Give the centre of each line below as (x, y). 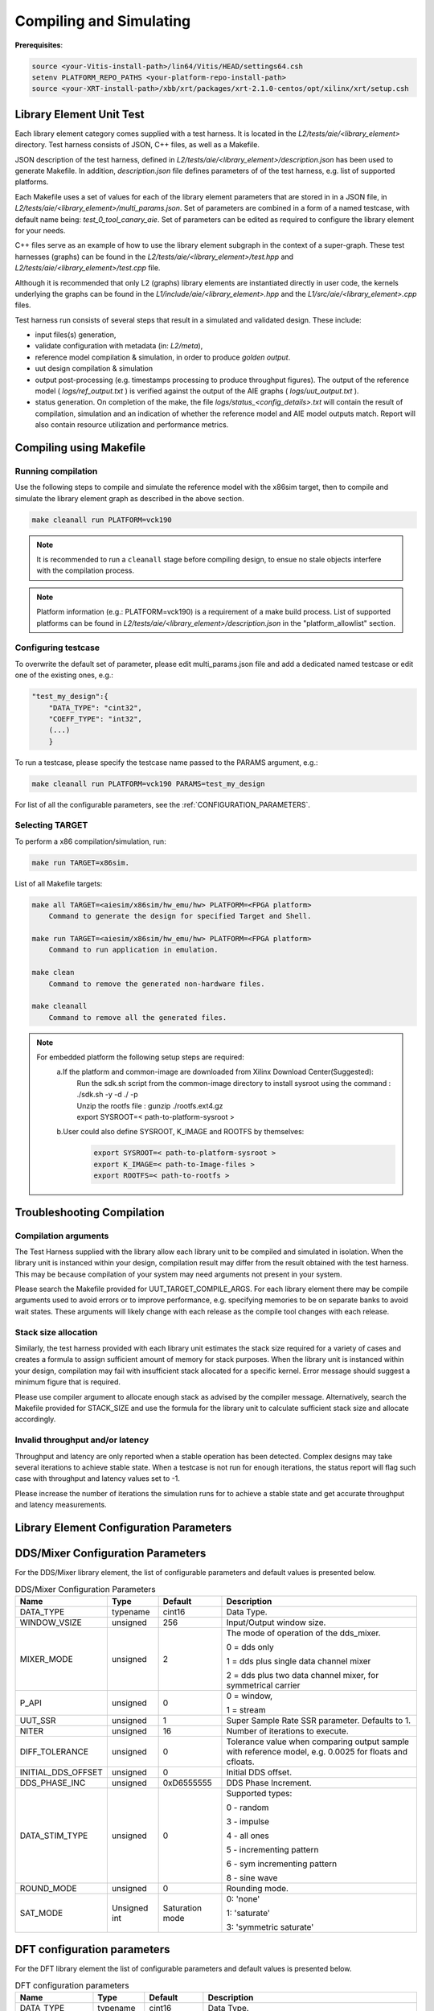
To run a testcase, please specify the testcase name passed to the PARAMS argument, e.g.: (166, 762)
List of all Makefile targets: (59, 883)
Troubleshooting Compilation (90, 1212)
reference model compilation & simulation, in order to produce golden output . (163, 357)
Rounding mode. (258, 1888)
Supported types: (259, 1793)
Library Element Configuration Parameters (123, 1527)
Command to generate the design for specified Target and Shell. (180, 916)
